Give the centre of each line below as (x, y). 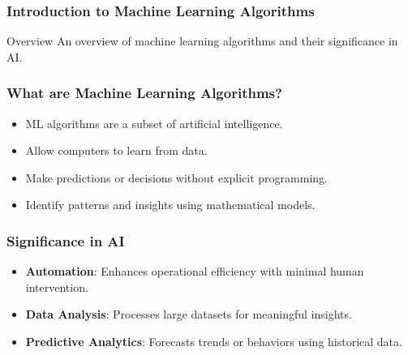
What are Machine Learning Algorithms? (144, 93)
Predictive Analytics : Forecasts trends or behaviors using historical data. (214, 341)
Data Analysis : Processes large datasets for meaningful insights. (189, 314)
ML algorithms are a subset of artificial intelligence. (154, 123)
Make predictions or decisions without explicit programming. (176, 177)
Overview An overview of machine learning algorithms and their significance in (202, 41)
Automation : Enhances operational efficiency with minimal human (195, 271)
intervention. (57, 287)
